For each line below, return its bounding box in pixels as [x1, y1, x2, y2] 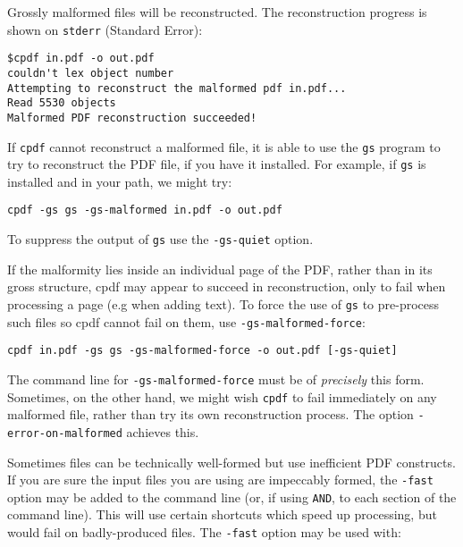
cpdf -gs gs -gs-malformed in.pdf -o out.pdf [7, 204, 282, 217]
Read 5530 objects [7, 97, 116, 110]
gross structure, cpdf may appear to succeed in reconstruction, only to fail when [7, 277, 446, 296]
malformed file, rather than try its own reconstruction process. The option [7, 405, 414, 424]
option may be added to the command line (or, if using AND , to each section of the [7, 487, 457, 506]
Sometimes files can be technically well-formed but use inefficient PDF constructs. [7, 452, 456, 471]
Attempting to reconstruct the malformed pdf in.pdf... [7, 81, 347, 95]
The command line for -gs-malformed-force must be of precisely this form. [7, 369, 425, 388]
